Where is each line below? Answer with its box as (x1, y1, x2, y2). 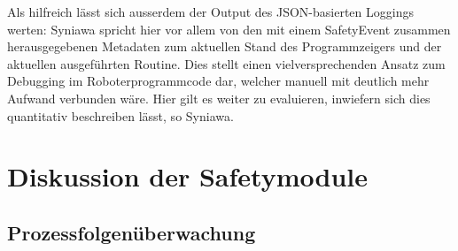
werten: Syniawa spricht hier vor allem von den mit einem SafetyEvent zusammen (7, 19, 451, 38)
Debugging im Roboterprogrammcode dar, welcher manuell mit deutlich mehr (7, 72, 430, 90)
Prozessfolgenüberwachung (7, 218, 256, 246)
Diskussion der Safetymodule (7, 158, 368, 194)
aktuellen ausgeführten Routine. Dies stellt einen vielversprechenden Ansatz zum (7, 54, 446, 72)
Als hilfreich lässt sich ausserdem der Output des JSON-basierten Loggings (7, 3, 414, 20)
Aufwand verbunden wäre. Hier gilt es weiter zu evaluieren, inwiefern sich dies (7, 88, 431, 107)
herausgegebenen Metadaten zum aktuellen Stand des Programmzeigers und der (7, 37, 442, 56)
